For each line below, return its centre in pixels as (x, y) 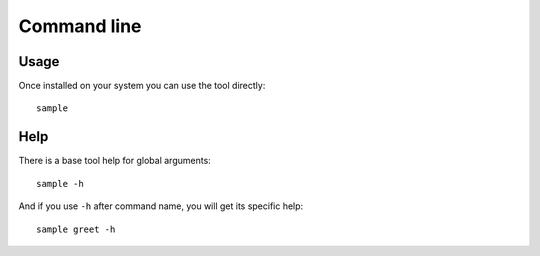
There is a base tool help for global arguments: (115, 161)
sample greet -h (76, 229)
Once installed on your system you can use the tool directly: (142, 86)
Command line (80, 26)
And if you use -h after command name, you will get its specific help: (161, 206)
